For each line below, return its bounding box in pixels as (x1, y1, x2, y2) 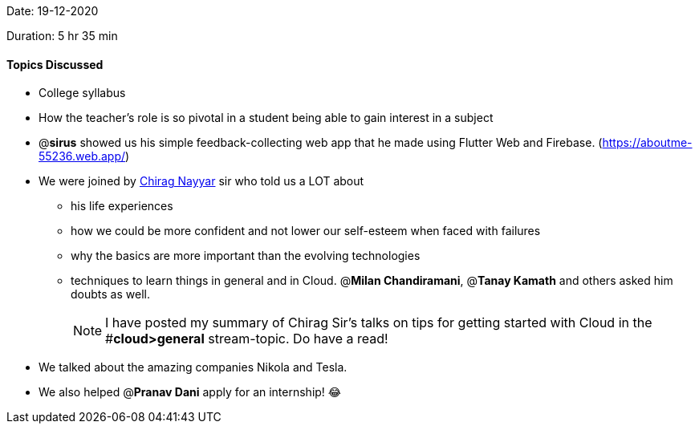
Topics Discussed (6, 57, 104, 71)
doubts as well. (71, 287, 150, 302)
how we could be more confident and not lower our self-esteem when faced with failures (71, 224, 541, 238)
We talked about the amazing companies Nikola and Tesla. (39, 360, 347, 375)
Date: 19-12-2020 (6, 4, 99, 18)
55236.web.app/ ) (39, 149, 130, 164)
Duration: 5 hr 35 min (6, 29, 118, 43)
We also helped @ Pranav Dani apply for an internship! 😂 (39, 385, 342, 400)
